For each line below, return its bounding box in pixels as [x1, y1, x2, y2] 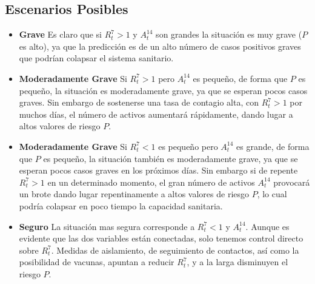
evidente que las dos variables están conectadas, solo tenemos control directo [19, 232, 303, 245]
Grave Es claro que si [19, 28, 102, 41]
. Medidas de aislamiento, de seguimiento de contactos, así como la [51, 243, 299, 256]
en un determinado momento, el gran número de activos [47, 175, 255, 188]
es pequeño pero [158, 140, 218, 152]
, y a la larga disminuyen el [187, 255, 288, 268]
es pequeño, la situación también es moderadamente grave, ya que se [43, 152, 298, 164]
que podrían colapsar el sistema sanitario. [19, 52, 174, 64]
